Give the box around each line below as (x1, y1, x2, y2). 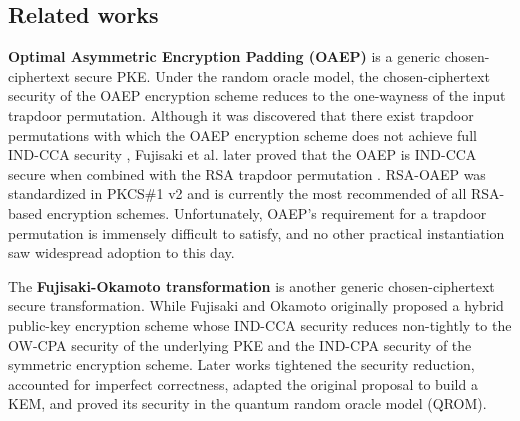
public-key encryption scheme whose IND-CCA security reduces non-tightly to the (8, 314, 512, 335)
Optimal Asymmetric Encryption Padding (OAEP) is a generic (8, 46, 441, 67)
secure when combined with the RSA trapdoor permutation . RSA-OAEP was (8, 163, 486, 184)
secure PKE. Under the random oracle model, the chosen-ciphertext (74, 65, 490, 86)
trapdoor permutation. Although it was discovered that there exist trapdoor (8, 104, 474, 125)
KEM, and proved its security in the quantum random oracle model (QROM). (8, 393, 487, 414)
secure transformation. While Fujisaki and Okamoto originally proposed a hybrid (8, 295, 504, 316)
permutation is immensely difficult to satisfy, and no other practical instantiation (8, 222, 505, 243)
